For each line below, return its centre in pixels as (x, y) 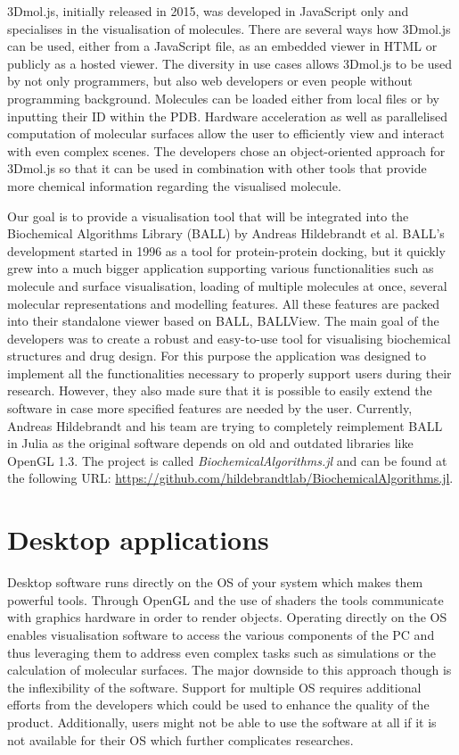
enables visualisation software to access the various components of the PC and (221, 634)
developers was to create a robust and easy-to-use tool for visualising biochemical (229, 338)
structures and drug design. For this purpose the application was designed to (217, 356)
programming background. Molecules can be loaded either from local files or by (223, 98)
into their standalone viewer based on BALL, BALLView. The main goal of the (223, 321)
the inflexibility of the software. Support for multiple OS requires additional (214, 687)
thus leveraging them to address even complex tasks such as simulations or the (222, 652)
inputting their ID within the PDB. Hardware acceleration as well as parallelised (227, 116)
